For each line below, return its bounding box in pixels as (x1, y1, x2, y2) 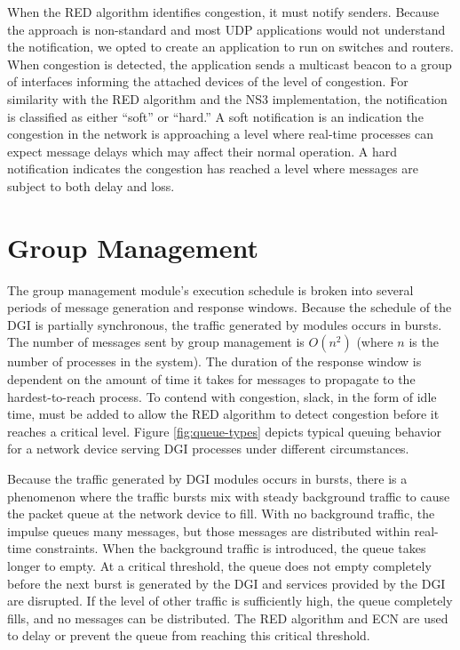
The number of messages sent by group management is (7, 333, 305, 351)
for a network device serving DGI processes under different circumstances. (7, 439, 409, 458)
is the (408, 333, 439, 351)
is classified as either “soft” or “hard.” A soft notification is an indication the (7, 107, 424, 125)
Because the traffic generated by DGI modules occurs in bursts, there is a (7, 469, 408, 487)
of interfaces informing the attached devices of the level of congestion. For (7, 72, 408, 91)
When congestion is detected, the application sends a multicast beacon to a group (7, 54, 452, 73)
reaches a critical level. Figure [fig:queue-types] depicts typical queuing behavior (7, 421, 442, 440)
